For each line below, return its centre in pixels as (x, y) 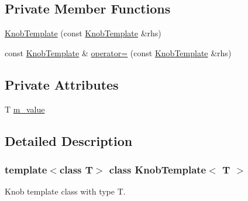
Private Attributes (62, 84)
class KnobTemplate (158, 169)
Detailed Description (69, 140)
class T (76, 169)
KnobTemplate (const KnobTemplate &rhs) (83, 33)
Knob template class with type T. (65, 191)
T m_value (25, 109)
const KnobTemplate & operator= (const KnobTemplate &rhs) (118, 52)
